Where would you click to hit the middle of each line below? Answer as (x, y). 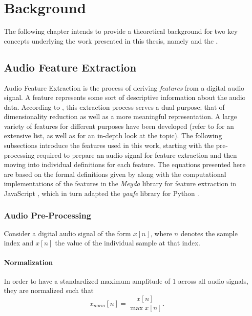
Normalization (29, 262)
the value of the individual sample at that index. (127, 243)
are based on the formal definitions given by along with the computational (115, 174)
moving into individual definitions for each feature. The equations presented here (125, 164)
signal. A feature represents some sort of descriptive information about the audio (125, 97)
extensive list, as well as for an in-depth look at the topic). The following (113, 135)
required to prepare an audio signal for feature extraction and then (137, 155)
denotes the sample (209, 233)
